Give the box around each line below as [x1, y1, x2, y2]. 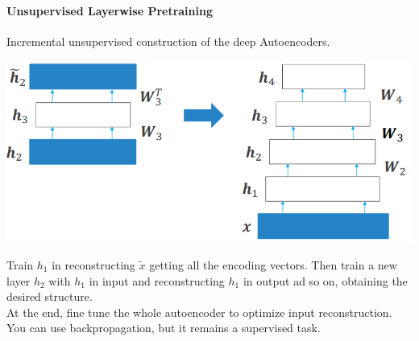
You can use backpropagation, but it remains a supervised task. [6, 319, 321, 336]
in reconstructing [52, 256, 135, 273]
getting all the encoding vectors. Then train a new [149, 256, 397, 273]
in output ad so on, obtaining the [243, 272, 408, 289]
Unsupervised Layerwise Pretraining [6, 2, 213, 18]
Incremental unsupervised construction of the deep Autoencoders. [6, 32, 330, 49]
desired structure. [6, 288, 93, 305]
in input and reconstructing [89, 272, 225, 289]
